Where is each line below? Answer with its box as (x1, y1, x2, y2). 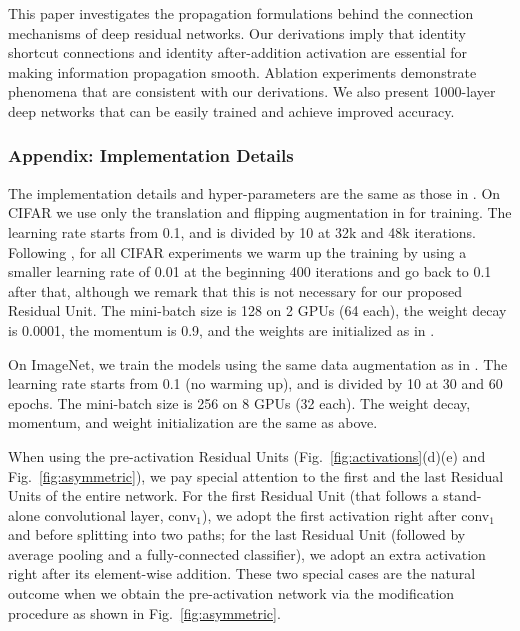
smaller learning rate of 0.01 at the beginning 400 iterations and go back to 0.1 (8, 261, 492, 282)
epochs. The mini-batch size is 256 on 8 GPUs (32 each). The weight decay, (8, 392, 471, 413)
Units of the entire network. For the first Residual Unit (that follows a (8, 485, 439, 506)
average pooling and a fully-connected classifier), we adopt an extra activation (8, 543, 486, 564)
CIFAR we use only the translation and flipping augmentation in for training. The (8, 202, 512, 223)
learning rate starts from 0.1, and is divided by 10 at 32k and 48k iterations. (8, 221, 476, 242)
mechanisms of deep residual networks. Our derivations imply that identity (8, 22, 466, 43)
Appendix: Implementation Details (8, 143, 294, 168)
